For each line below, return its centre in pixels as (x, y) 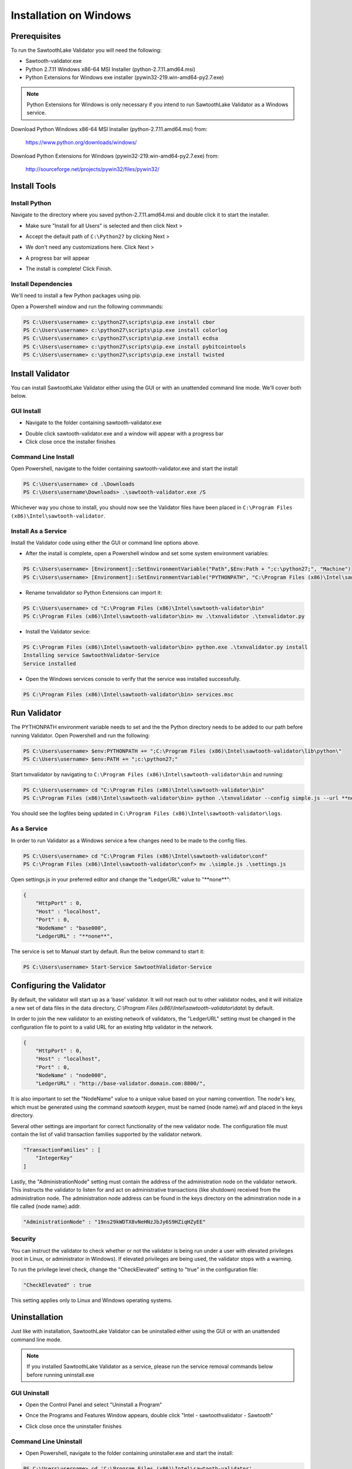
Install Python (31, 203)
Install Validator (40, 373)
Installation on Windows (71, 15)
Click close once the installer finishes (70, 441)
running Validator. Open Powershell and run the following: (80, 735)
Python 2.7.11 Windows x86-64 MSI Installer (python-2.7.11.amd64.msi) (111, 69)
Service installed (50, 663)
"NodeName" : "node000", (71, 1076)
